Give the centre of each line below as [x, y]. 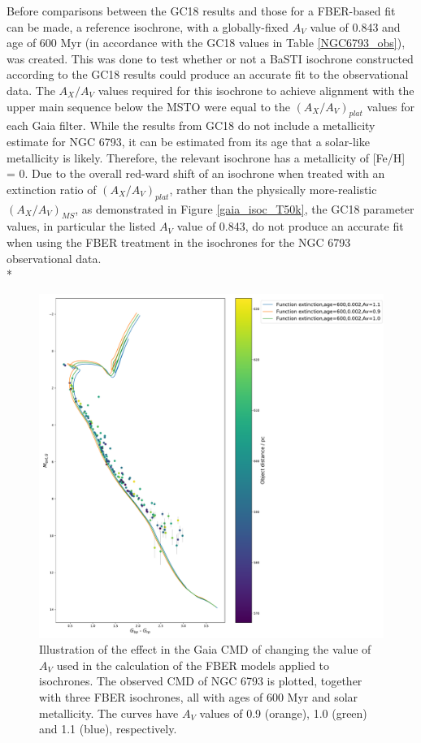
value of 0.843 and [355, 26]
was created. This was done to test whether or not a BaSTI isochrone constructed [210, 58]
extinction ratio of [52, 189]
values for [391, 106]
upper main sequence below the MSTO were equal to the [148, 106]
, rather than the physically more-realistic [273, 189]
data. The [31, 90]
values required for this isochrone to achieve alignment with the [256, 90]
